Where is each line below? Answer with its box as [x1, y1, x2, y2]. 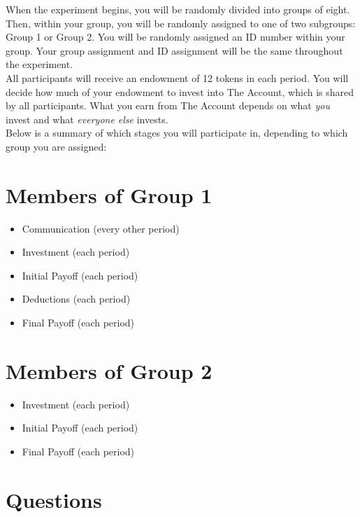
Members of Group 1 [6, 180, 213, 209]
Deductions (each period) [22, 291, 131, 306]
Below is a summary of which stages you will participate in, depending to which [6, 125, 348, 140]
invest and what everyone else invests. [6, 111, 168, 126]
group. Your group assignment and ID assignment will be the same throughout [6, 43, 343, 57]
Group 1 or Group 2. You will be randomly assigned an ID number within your [6, 29, 345, 44]
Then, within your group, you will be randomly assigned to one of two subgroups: [6, 15, 356, 30]
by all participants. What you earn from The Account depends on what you [6, 98, 330, 113]
